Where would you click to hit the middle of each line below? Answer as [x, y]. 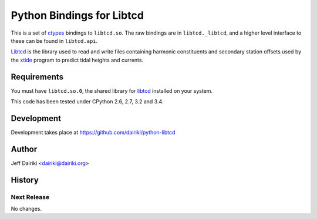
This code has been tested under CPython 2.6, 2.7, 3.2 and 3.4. [87, 102]
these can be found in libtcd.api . [54, 41]
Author [24, 149]
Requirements [37, 77]
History [25, 180]
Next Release [30, 197]
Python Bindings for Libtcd [77, 15]
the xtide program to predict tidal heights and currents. [77, 60]
